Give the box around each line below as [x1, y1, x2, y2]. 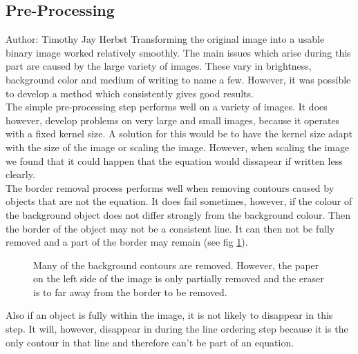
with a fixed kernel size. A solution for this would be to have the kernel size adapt [6, 126, 353, 141]
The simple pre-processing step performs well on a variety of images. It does [6, 99, 328, 114]
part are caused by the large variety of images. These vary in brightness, [6, 59, 312, 73]
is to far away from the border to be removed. [33, 284, 227, 299]
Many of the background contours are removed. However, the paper [33, 257, 319, 272]
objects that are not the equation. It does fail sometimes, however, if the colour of [6, 194, 352, 208]
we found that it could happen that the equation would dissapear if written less [6, 153, 343, 168]
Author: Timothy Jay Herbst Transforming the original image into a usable [6, 32, 325, 46]
